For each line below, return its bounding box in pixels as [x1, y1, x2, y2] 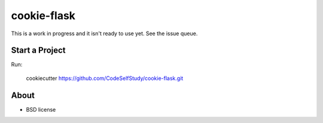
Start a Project [11, 45, 66, 56]
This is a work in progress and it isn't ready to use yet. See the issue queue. [11, 30, 198, 37]
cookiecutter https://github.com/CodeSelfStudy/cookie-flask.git [26, 75, 184, 82]
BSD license [26, 106, 56, 113]
